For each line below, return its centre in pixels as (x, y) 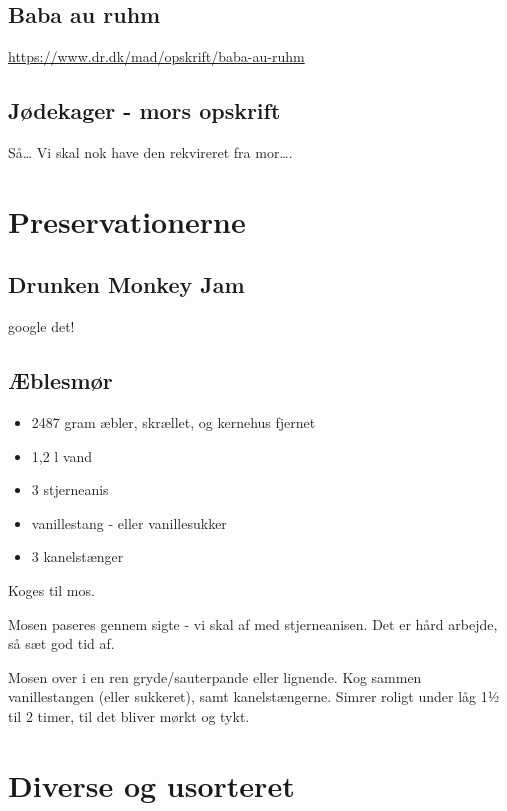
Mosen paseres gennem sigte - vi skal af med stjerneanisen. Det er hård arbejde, (253, 623)
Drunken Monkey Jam (126, 284)
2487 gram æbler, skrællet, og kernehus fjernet (173, 421)
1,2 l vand (62, 455)
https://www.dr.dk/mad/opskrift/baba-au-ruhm (156, 56)
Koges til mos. (51, 589)
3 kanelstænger (77, 556)
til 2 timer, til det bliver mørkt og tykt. (129, 715)
